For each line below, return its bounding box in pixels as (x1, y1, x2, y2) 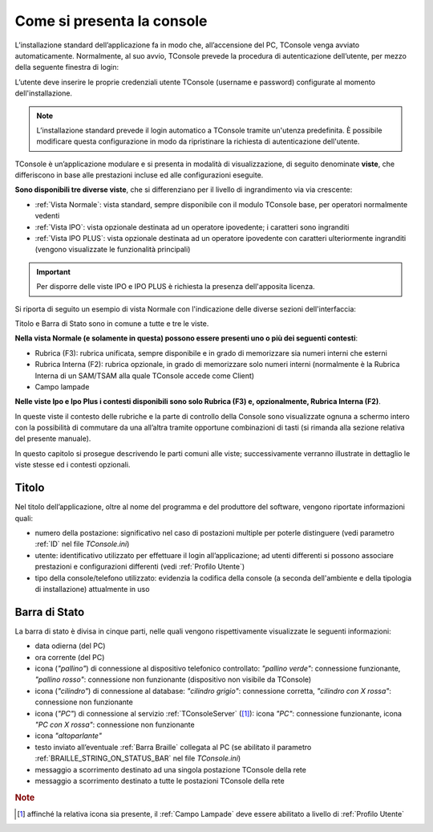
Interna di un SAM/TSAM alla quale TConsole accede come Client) (34, 370, 255, 381)
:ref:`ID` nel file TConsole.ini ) (34, 539, 130, 549)
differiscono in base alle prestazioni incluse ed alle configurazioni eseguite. (14, 170, 264, 180)
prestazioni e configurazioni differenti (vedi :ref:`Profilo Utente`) (34, 562, 245, 572)
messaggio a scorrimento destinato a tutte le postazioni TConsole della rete (34, 776, 285, 785)
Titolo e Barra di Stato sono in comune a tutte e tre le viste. (14, 318, 209, 328)
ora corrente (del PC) (34, 652, 105, 662)
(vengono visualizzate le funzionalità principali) (34, 245, 191, 255)
